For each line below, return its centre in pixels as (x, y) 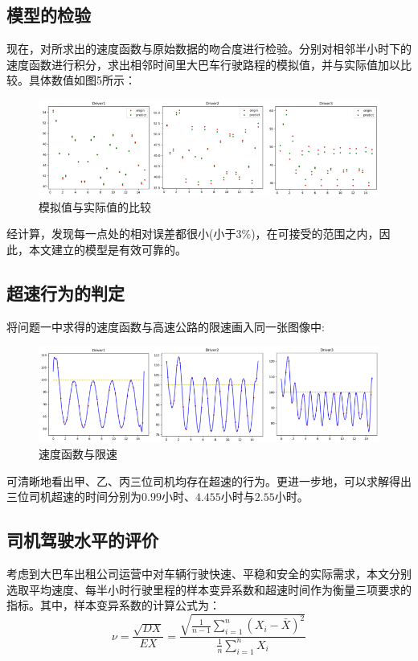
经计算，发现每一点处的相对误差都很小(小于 (121, 234)
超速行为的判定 (66, 293)
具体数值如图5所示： (82, 80)
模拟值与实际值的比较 (95, 206)
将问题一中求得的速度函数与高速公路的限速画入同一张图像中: (166, 326)
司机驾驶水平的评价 (82, 540)
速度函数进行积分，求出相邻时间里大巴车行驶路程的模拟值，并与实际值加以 (203, 64)
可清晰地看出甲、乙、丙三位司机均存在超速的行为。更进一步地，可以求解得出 (209, 480)
